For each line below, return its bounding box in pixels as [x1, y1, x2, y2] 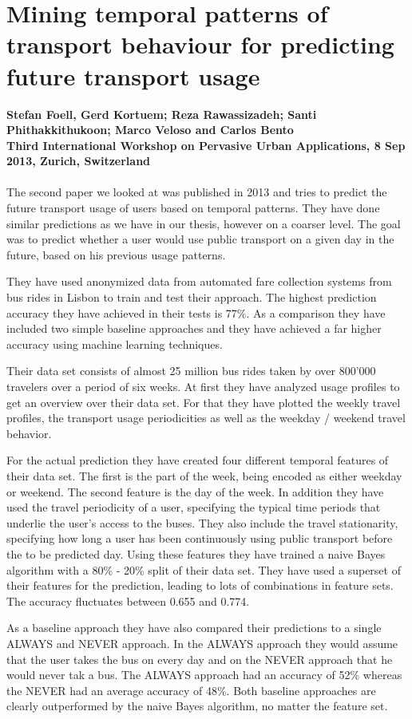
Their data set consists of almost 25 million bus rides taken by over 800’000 [6, 362, 376, 379]
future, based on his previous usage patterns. [6, 246, 226, 263]
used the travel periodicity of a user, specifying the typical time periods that [6, 499, 381, 516]
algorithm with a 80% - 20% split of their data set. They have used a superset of [6, 561, 401, 578]
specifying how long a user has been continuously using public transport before [6, 530, 393, 547]
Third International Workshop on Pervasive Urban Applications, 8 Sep [6, 136, 406, 153]
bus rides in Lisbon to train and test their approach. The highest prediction [6, 289, 377, 306]
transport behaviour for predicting [6, 28, 394, 61]
